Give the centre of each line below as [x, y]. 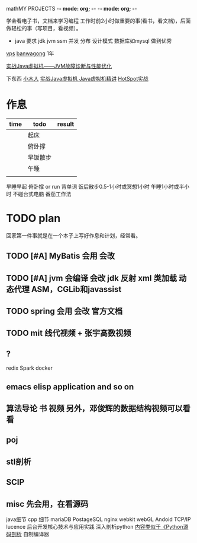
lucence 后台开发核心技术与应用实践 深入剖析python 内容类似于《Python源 [97, 527]
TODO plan [33, 218]
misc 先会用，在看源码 [47, 504]
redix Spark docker [30, 368]
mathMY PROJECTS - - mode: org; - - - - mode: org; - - [72, 9]
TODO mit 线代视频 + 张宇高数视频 [69, 333]
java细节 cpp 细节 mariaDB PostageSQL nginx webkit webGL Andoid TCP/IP [98, 519]
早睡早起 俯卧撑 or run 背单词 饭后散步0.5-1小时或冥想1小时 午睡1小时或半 [95, 186]
